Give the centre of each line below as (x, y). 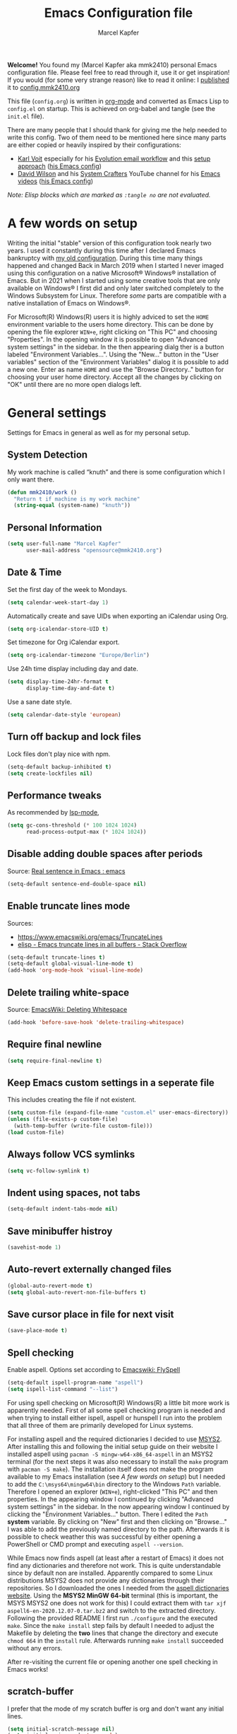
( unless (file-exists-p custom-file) (63, 1119)
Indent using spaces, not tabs (74, 1193)
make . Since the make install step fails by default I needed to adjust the (111, 1625)
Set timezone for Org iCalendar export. (63, 642)
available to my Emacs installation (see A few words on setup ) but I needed (116, 1477)
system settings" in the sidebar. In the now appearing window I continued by (119, 1506)
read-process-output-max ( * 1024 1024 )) (86, 832)
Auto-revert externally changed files (90, 1270)
